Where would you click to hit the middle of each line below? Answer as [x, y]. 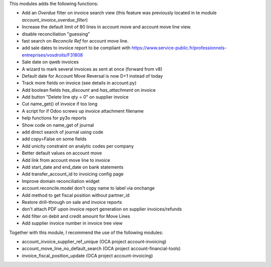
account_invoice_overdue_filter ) [55, 20]
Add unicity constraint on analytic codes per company [78, 146]
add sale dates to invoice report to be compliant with [76, 48]
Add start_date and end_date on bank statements [73, 167]
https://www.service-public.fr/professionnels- [179, 48]
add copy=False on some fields [54, 139]
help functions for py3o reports [54, 118]
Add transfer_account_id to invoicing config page [73, 174]
